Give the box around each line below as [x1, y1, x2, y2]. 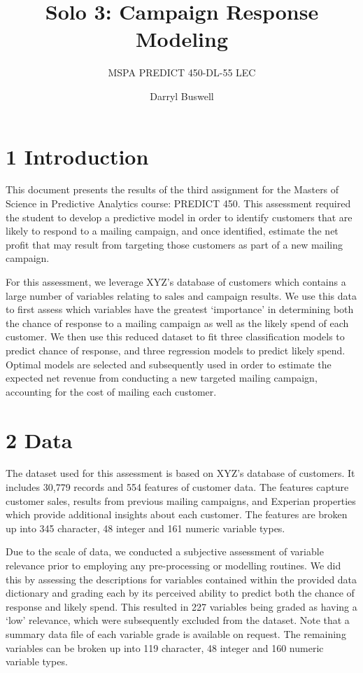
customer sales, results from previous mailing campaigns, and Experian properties [6, 493, 356, 508]
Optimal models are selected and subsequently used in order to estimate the [6, 356, 332, 371]
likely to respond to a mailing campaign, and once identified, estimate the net [6, 223, 339, 238]
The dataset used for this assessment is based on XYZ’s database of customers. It [6, 466, 355, 480]
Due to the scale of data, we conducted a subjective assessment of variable [6, 544, 324, 559]
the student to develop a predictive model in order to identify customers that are [6, 209, 353, 224]
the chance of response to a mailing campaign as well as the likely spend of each [6, 315, 349, 330]
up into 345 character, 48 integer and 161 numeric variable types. [6, 520, 285, 535]
